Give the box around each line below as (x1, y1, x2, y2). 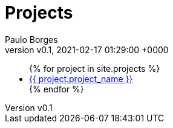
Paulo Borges (5, 34, 58, 45)
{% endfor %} (29, 83, 84, 94)
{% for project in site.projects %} (29, 63, 160, 74)
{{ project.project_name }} (29, 73, 133, 84)
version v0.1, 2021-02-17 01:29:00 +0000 (5, 44, 169, 55)
